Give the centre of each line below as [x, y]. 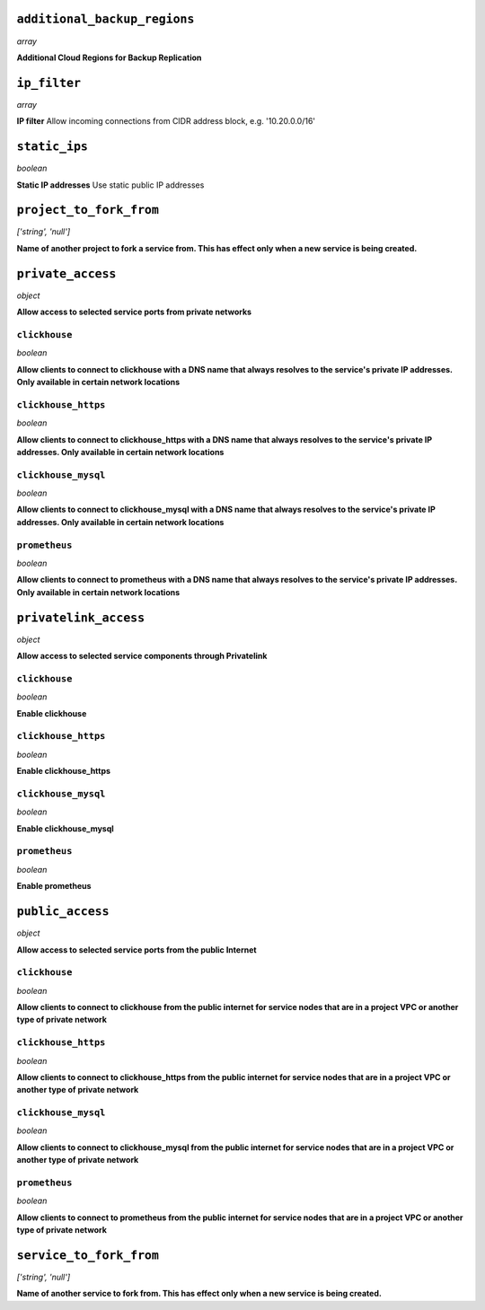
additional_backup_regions [106, 19]
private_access [66, 273]
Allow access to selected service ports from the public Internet [137, 950]
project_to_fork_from [88, 210]
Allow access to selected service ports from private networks [134, 312]
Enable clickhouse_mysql [65, 828]
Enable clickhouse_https [64, 771]
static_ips [53, 147]
